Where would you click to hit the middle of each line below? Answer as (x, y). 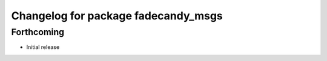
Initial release (43, 47)
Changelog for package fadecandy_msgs (117, 16)
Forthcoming (38, 32)
